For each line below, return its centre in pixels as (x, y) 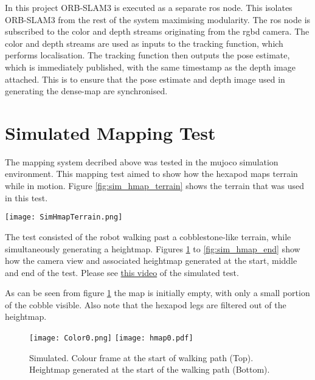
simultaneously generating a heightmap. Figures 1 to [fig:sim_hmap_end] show (153, 248)
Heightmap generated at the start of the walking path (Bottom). (150, 369)
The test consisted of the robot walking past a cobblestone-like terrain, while (148, 236)
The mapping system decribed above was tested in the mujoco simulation (142, 161)
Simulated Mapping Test (110, 132)
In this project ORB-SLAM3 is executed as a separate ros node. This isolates (149, 7)
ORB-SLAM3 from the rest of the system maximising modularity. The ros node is (158, 19)
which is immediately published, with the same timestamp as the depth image (150, 67)
